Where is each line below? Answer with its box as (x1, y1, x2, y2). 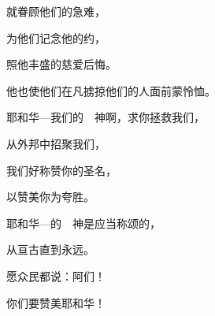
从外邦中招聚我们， (6, 135, 106, 151)
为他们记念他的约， (6, 29, 106, 46)
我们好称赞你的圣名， (6, 162, 117, 178)
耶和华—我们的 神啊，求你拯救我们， (6, 109, 205, 125)
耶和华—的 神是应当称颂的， (6, 214, 161, 231)
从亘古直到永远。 (6, 241, 95, 258)
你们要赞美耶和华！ (6, 294, 106, 310)
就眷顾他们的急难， (6, 3, 106, 19)
